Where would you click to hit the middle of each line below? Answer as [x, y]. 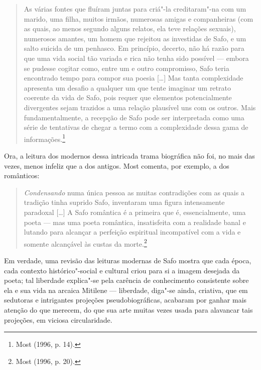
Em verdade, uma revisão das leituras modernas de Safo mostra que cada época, [128, 260]
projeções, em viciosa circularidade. [58, 319]
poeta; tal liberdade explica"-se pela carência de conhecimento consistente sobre [126, 280]
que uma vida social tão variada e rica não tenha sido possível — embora [136, 58]
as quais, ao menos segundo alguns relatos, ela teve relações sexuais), [130, 28]
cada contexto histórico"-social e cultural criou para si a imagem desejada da [122, 270]
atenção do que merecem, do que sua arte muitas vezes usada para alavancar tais [128, 309]
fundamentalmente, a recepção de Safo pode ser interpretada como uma [134, 117]
